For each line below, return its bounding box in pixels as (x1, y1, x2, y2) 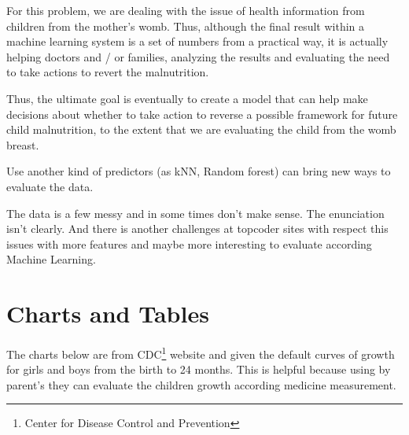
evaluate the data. (6, 178, 94, 194)
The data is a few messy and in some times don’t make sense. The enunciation (6, 205, 385, 221)
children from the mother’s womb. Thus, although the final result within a (6, 17, 365, 34)
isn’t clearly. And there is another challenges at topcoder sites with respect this (6, 220, 389, 237)
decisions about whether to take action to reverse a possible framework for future (6, 105, 398, 122)
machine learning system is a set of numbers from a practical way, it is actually (6, 33, 389, 50)
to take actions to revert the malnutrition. (6, 64, 209, 80)
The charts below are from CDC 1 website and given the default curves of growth (6, 344, 395, 362)
